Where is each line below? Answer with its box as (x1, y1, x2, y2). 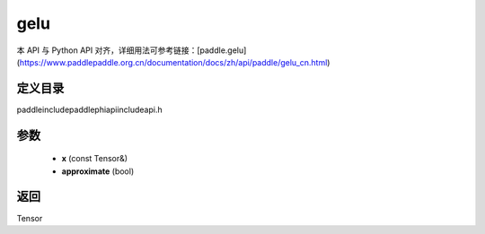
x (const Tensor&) (61, 153, 128, 164)
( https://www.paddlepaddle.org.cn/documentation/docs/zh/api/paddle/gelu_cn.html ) (16, 56, 331, 67)
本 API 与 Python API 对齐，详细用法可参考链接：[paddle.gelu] (16, 45, 247, 56)
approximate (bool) (61, 166, 135, 177)
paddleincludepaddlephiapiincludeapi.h (16, 104, 163, 115)
